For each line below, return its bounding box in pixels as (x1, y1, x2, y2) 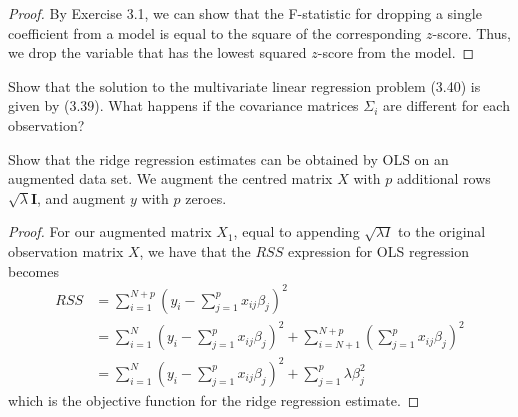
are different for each (383, 95, 510, 116)
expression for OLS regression (287, 240, 470, 261)
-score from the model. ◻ (317, 42, 475, 63)
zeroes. (185, 187, 227, 208)
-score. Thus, (432, 22, 511, 43)
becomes (8, 260, 60, 281)
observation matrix (8, 240, 124, 261)
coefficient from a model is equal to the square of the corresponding (8, 22, 422, 43)
